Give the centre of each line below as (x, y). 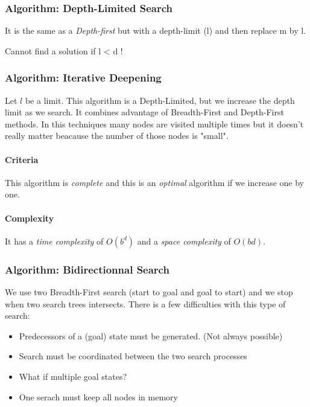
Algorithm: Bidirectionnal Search (87, 269)
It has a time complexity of (54, 241)
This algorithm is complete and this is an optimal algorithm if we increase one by (154, 182)
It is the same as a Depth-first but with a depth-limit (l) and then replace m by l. (155, 30)
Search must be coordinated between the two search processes (133, 356)
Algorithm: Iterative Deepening (83, 78)
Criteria (22, 159)
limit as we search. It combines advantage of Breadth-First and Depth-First (144, 112)
